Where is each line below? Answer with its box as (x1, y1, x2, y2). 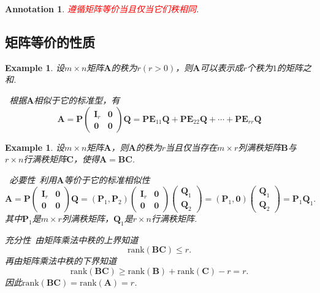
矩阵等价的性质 (5, 32, 95, 51)
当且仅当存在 (166, 140, 218, 153)
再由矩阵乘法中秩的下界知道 (5, 254, 116, 267)
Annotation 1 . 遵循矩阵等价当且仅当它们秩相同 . (5, 2, 199, 15)
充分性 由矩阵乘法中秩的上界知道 (5, 233, 139, 246)
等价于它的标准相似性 (64, 173, 150, 186)
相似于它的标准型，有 (34, 93, 120, 106)
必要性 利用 (9, 173, 57, 186)
